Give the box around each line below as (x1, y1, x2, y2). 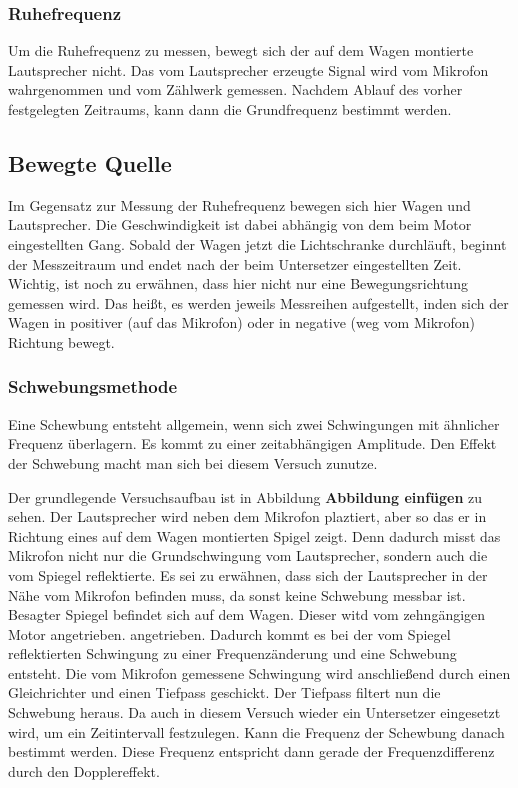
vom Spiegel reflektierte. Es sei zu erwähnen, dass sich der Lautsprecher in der (8, 564, 488, 585)
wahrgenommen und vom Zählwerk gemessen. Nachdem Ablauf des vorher (8, 79, 463, 100)
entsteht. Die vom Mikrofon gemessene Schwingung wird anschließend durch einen (8, 662, 511, 683)
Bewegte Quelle (8, 147, 172, 178)
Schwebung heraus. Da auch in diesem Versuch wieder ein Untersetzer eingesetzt (8, 702, 501, 723)
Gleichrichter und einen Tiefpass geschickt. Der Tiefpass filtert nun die (8, 682, 441, 703)
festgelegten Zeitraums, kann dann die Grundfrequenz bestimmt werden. (8, 99, 452, 119)
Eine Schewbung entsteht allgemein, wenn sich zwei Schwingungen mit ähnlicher (8, 413, 500, 434)
